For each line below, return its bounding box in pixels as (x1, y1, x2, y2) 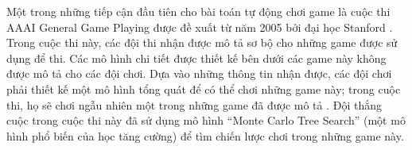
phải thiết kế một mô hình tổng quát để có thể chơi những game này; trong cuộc (6, 80, 401, 97)
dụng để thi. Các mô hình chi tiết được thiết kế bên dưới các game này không (6, 49, 387, 66)
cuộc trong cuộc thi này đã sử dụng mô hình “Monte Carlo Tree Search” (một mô (6, 112, 406, 129)
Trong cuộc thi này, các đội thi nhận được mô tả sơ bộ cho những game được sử (6, 34, 398, 51)
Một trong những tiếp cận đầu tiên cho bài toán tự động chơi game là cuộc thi (6, 3, 391, 19)
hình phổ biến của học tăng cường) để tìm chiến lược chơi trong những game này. (6, 127, 404, 144)
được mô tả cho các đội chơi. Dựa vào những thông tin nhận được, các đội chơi (6, 65, 392, 82)
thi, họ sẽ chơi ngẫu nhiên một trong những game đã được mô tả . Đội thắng (6, 96, 383, 113)
